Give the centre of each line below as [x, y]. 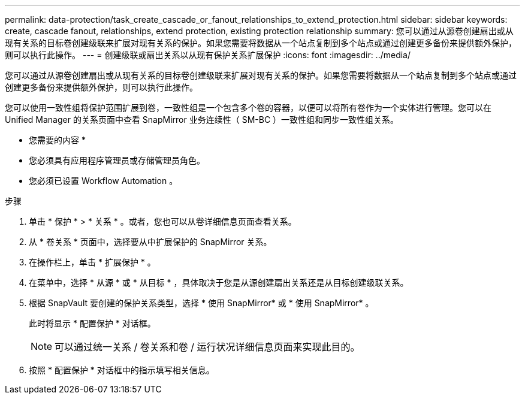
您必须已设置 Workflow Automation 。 [103, 181]
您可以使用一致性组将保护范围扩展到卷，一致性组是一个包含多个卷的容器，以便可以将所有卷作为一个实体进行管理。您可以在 [248, 108]
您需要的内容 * [57, 140]
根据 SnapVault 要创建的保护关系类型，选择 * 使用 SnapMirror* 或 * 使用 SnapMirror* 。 [201, 303]
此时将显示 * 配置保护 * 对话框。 [92, 323]
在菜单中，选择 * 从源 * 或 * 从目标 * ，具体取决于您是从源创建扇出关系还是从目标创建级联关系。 [219, 282]
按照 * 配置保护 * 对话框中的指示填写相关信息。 [122, 370]
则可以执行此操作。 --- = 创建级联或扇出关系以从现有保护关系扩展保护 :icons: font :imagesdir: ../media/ [208, 55]
